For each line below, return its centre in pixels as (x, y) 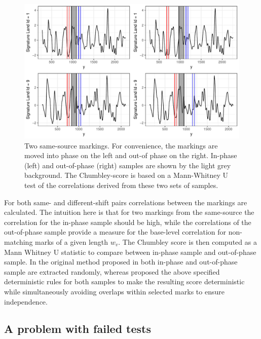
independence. (26, 301)
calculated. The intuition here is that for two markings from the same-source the (129, 212)
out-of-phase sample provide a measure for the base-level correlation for (115, 232)
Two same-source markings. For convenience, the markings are (121, 145)
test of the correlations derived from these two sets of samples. (121, 185)
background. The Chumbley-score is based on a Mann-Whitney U (126, 175)
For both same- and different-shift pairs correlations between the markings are (126, 202)
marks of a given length (72, 241)
